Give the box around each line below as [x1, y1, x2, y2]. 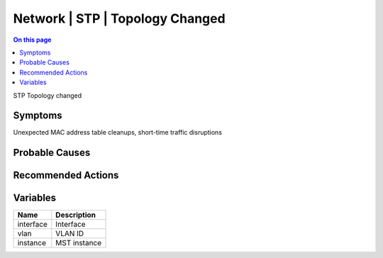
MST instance [55, 238, 102, 248]
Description [55, 210, 96, 220]
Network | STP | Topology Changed [13, 11, 226, 26]
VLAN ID [55, 229, 84, 239]
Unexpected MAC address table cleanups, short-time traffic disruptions [13, 128, 223, 137]
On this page [13, 35, 52, 44]
